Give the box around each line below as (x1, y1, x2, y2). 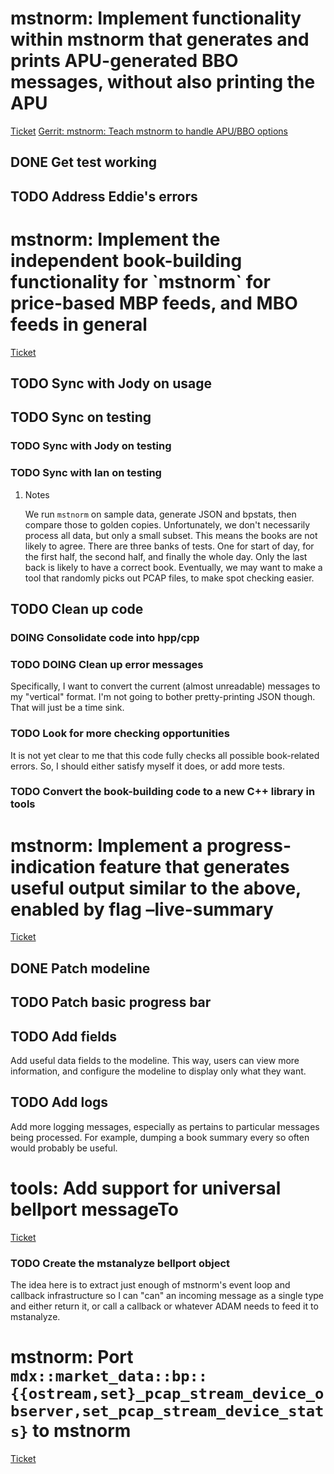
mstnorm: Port (10, 1346, 134, 1369)
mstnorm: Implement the (10, 228, 221, 251)
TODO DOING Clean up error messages (10, 657, 204, 671)
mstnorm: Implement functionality (10, 7, 302, 30)
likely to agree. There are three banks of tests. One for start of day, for (24, 540, 315, 552)
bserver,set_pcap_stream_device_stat (10, 1402, 325, 1421)
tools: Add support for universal (10, 1177, 282, 1200)
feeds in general (10, 313, 148, 336)
